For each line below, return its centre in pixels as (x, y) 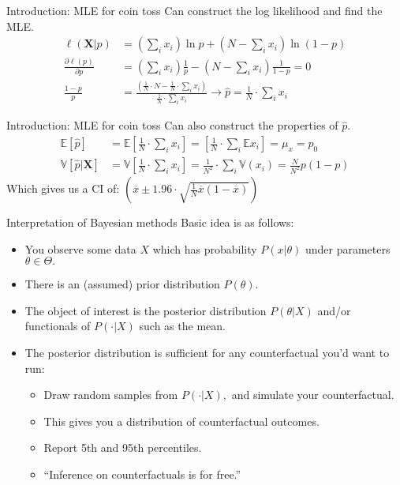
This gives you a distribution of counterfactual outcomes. (181, 421)
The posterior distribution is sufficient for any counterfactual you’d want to (207, 353)
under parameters (348, 248)
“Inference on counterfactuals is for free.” (142, 474)
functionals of (58, 326)
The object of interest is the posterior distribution (146, 310)
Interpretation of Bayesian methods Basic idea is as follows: (150, 222)
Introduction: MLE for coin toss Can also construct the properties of (172, 125)
